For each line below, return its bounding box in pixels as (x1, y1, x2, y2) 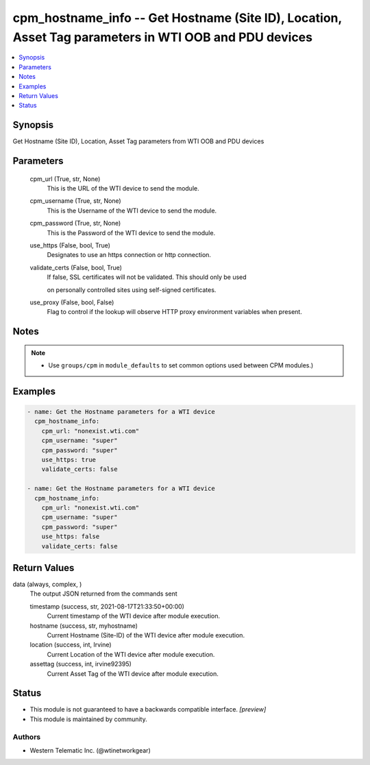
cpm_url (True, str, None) (29, 175, 101, 183)
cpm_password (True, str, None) (29, 219, 121, 228)
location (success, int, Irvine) (29, 641, 112, 649)
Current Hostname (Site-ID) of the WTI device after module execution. (47, 631, 245, 640)
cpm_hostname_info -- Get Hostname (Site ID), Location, (12, 10, 342, 25)
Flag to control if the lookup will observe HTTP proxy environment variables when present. (47, 308, 303, 316)
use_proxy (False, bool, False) (29, 298, 114, 306)
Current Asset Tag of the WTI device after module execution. (47, 669, 219, 678)
